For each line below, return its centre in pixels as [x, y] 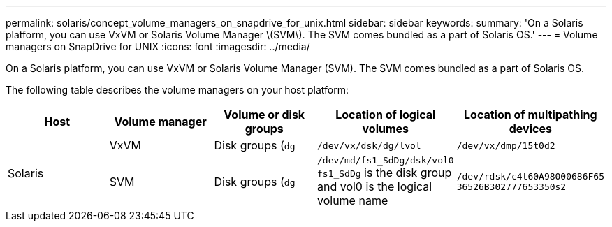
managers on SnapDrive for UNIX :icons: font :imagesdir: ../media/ [158, 46]
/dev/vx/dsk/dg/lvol [369, 145]
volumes [386, 129]
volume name [352, 200]
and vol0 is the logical [374, 186]
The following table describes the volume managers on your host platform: [177, 90]
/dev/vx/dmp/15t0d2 [506, 145]
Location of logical [386, 115]
